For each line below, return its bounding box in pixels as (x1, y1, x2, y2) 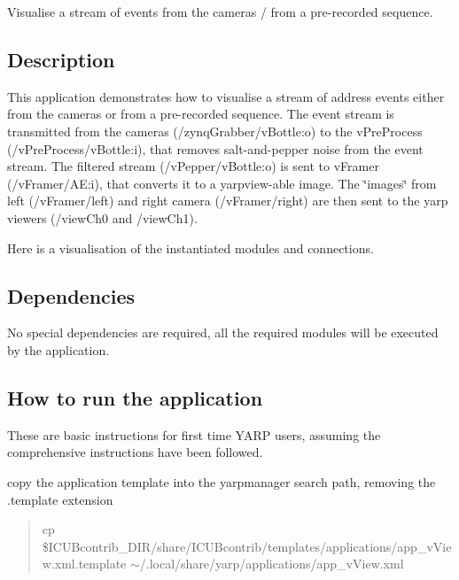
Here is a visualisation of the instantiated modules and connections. (7, 238, 374, 257)
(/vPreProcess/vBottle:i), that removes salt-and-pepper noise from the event (7, 139, 424, 158)
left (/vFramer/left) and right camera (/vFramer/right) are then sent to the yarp (7, 191, 448, 210)
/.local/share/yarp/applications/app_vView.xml (139, 554, 404, 573)
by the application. (7, 340, 110, 359)
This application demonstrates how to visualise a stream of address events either (7, 87, 445, 105)
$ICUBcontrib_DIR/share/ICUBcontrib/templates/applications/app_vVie (42, 537, 452, 555)
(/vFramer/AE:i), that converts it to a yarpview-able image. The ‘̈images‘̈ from (7, 174, 437, 192)
